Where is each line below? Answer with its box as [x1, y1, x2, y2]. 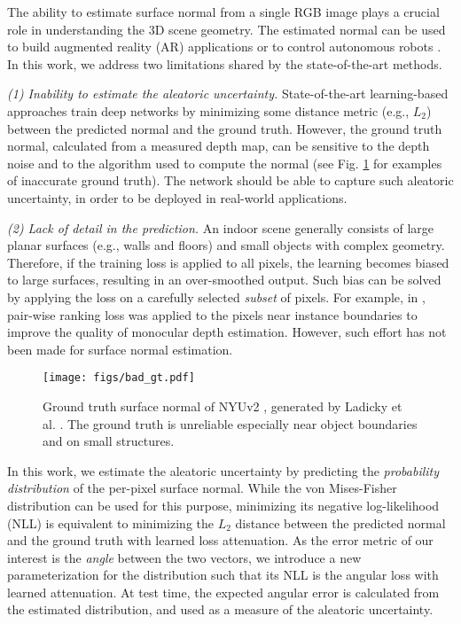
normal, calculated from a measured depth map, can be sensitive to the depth [7, 136, 430, 155]
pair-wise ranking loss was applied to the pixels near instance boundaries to [7, 305, 418, 324]
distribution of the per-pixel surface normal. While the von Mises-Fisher [7, 479, 397, 497]
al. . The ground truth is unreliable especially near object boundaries [43, 414, 418, 433]
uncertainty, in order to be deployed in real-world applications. [7, 188, 348, 207]
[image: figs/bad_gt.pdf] [43, 371, 195, 385]
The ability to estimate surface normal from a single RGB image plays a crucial [7, 3, 440, 20]
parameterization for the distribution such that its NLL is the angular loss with [7, 565, 439, 584]
